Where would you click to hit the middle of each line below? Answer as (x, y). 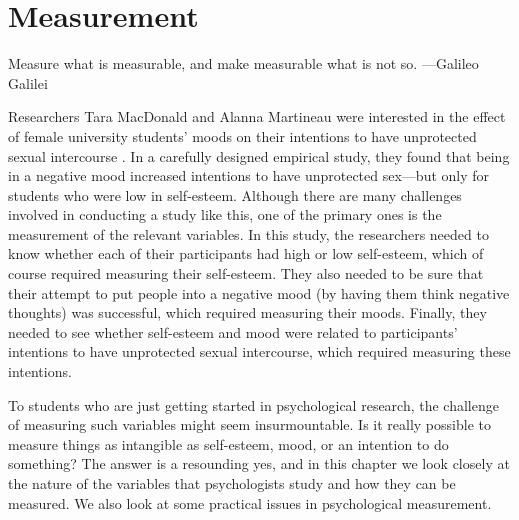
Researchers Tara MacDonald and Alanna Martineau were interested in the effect (257, 116)
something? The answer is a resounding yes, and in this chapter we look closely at (259, 463)
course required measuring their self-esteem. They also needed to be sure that (246, 273)
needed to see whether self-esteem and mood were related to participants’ (233, 331)
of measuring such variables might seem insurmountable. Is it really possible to (249, 424)
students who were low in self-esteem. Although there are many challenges (235, 194)
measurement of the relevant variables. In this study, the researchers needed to (248, 233)
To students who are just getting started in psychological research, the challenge (253, 404)
